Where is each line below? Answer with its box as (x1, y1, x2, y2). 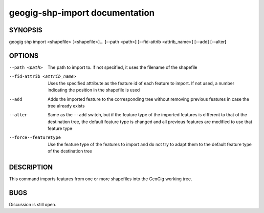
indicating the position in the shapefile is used (47, 87, 140, 93)
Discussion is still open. (9, 202, 57, 208)
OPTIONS (9, 51, 39, 60)
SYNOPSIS (9, 26, 43, 34)
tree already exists (47, 103, 85, 108)
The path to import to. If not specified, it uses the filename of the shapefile (47, 64, 198, 70)
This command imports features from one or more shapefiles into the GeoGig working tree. (9, 176, 193, 182)
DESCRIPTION (9, 163, 53, 171)
